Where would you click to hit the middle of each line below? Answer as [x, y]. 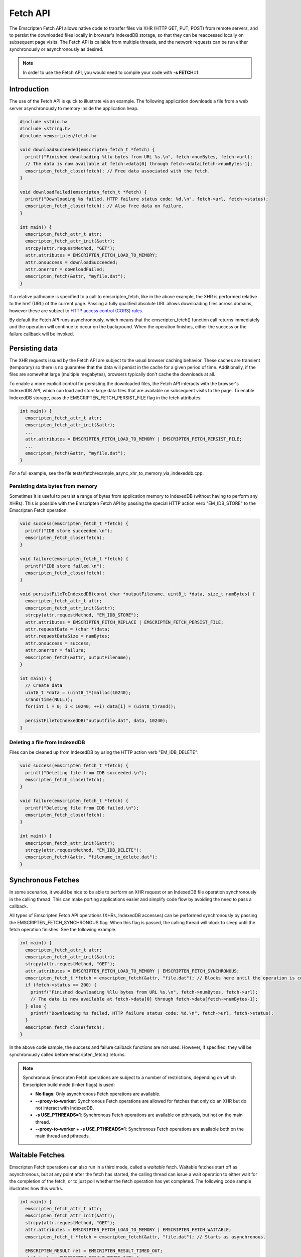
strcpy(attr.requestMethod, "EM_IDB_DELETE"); [84, 850]
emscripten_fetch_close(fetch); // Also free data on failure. [105, 206]
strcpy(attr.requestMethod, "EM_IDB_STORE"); [82, 615]
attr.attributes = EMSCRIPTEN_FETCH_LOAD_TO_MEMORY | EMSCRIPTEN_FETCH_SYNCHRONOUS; [132, 971]
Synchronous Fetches [44, 880]
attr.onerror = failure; [56, 650]
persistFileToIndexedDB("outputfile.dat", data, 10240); [97, 721]
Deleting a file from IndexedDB [47, 742]
